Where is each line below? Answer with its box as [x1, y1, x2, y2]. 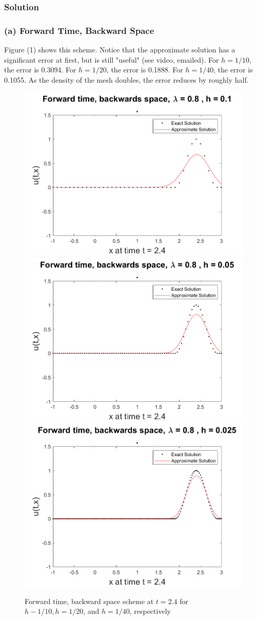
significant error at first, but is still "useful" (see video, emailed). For [4, 54, 219, 65]
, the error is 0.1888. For [106, 64, 183, 75]
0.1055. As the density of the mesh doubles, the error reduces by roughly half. [4, 74, 249, 85]
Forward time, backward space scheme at [25, 595, 154, 606]
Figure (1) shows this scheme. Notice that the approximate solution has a [4, 44, 235, 55]
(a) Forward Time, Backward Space [4, 24, 154, 36]
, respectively [129, 606, 171, 616]
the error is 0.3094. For [4, 64, 76, 75]
